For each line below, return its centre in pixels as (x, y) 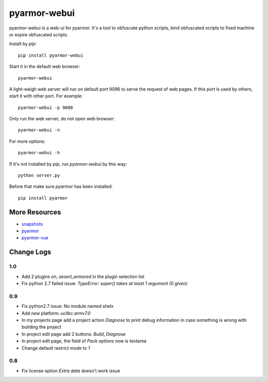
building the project (41, 327)
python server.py (39, 176)
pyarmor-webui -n (39, 130)
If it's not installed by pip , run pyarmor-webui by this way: (68, 164)
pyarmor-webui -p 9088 (46, 107)
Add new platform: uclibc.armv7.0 (56, 313)
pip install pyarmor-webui (51, 55)
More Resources (35, 212)
